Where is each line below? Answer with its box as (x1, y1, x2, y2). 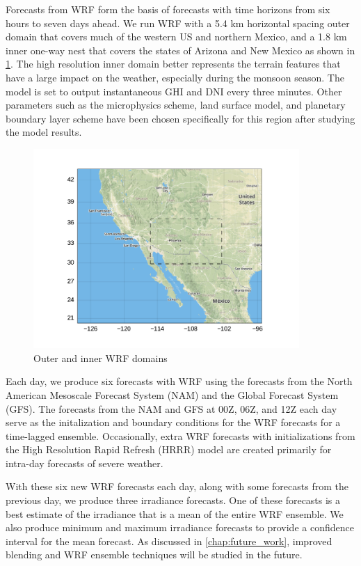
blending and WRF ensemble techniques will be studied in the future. (6, 547, 303, 562)
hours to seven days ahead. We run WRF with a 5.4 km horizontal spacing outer (6, 15, 350, 30)
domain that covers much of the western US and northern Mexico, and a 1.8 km (6, 29, 347, 44)
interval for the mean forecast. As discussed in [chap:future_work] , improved (6, 533, 332, 548)
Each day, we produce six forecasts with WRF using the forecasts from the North (6, 374, 353, 388)
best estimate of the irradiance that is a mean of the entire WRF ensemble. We (6, 506, 344, 521)
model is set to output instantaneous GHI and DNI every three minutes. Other (6, 84, 342, 98)
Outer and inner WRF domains (33, 350, 168, 365)
